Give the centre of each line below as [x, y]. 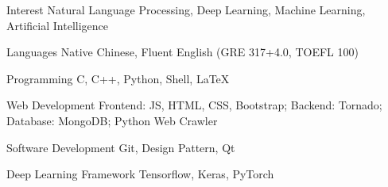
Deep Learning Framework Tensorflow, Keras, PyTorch [140, 174]
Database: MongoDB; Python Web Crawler [112, 120]
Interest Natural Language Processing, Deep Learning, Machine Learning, [186, 10]
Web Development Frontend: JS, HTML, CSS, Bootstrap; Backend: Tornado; [194, 105]
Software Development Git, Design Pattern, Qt [121, 147]
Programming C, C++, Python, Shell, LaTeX [118, 78]
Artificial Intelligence [57, 25]
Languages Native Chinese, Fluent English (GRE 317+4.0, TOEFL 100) [182, 52]
